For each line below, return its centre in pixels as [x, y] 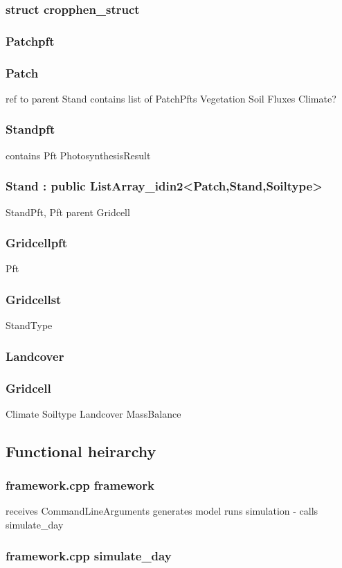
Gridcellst [34, 299]
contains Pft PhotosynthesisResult [78, 155]
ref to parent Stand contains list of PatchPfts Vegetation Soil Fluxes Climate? [171, 98]
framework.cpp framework [80, 485]
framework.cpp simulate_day [89, 555]
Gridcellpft [37, 243]
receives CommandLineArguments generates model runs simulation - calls [162, 511]
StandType [29, 325]
